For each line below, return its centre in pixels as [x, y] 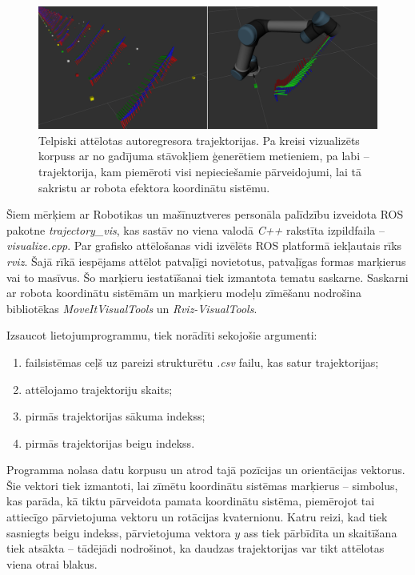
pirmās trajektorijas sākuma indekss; [115, 416]
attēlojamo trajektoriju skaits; [99, 389]
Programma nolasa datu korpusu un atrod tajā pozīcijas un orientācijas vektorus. [206, 470]
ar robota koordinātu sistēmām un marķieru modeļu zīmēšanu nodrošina [184, 293]
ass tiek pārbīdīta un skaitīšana [320, 532]
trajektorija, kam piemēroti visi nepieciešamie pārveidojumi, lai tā [200, 171]
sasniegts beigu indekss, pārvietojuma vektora [119, 532]
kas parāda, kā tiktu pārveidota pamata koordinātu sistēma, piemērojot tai [191, 501]
